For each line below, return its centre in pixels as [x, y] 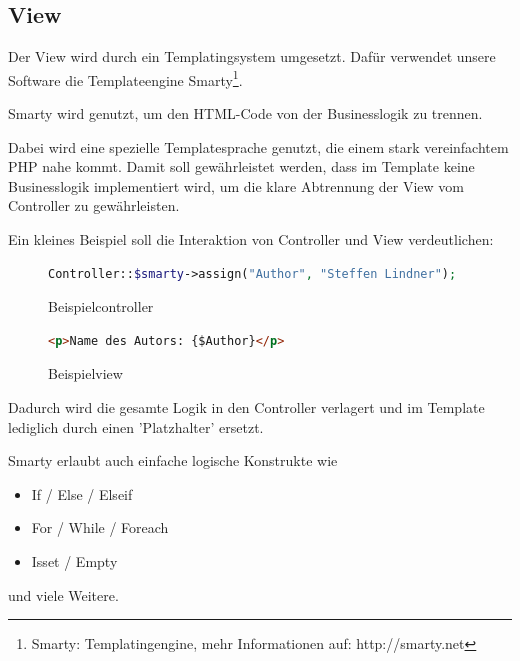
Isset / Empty [74, 560]
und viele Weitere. [63, 594]
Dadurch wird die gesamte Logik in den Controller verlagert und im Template [246, 406]
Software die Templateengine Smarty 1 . [125, 78]
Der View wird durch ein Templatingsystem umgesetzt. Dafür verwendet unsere [252, 56]
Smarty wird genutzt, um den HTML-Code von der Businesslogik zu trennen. [245, 113]
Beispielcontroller [101, 306]
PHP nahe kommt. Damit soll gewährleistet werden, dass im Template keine [241, 166]
